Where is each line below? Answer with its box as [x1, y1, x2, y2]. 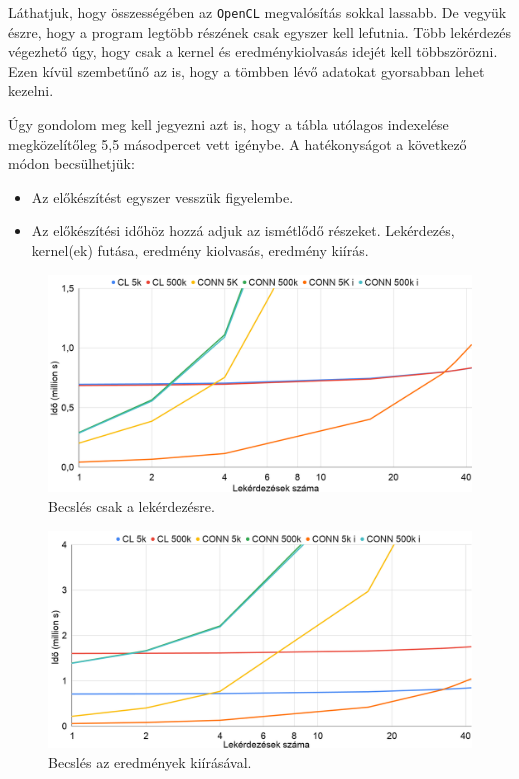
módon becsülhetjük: [8, 153, 135, 174]
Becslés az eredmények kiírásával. [48, 751, 252, 772]
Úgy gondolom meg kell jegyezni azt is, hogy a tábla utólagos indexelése [8, 114, 449, 135]
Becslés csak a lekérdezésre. [48, 495, 215, 516]
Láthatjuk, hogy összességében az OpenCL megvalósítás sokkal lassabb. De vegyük [8, 2, 507, 22]
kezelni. [8, 80, 54, 101]
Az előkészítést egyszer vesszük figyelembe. [31, 186, 294, 207]
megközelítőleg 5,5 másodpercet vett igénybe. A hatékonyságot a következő [8, 133, 467, 154]
